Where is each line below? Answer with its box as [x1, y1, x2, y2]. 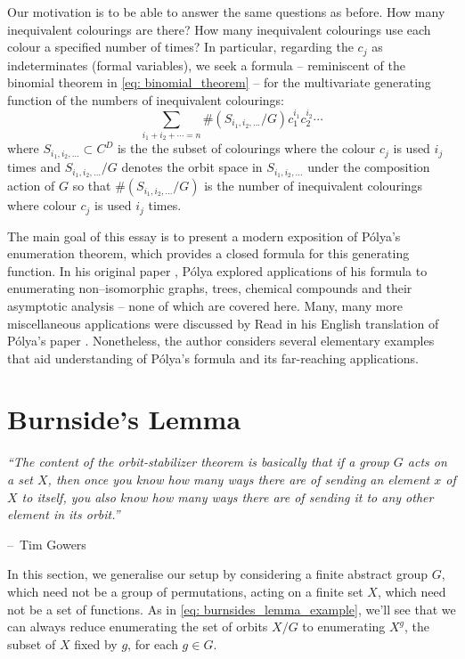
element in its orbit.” [7, 505, 120, 524]
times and [7, 158, 61, 176]
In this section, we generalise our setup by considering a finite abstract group [7, 565, 428, 583]
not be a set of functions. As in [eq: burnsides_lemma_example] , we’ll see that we [7, 599, 456, 618]
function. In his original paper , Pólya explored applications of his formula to [7, 261, 428, 280]
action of [7, 176, 55, 195]
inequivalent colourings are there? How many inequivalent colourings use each [7, 20, 431, 38]
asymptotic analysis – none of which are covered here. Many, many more [7, 296, 404, 314]
